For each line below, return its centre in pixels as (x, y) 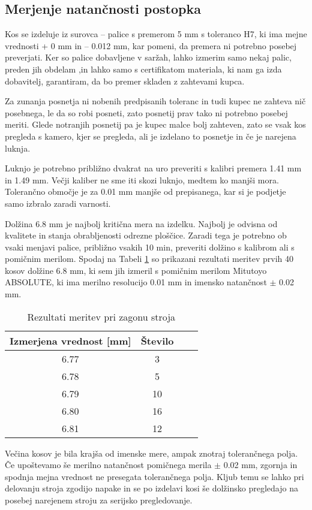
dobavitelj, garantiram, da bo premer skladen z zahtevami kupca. (125, 81)
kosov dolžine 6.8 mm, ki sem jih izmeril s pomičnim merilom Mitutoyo (136, 270)
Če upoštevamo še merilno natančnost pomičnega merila (108, 465)
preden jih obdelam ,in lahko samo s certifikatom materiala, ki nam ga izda (143, 69)
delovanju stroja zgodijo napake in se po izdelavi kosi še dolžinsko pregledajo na (151, 488)
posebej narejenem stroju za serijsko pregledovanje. (99, 500)
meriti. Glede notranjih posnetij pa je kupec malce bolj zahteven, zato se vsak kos (155, 124)
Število (157, 340)
